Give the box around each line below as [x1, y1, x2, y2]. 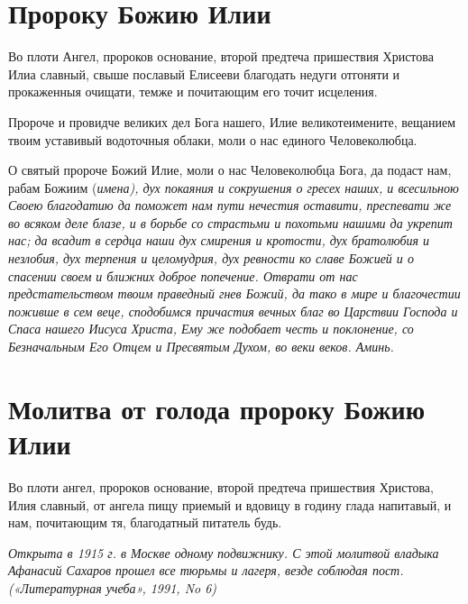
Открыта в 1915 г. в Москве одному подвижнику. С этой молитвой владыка [8, 543, 439, 562]
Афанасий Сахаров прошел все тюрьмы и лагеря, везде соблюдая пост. [8, 561, 404, 580]
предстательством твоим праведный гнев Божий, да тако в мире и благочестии [8, 284, 461, 303]
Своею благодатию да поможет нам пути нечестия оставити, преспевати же [8, 196, 452, 215]
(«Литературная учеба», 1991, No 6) [8, 578, 217, 597]
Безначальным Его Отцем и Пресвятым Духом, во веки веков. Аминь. [8, 337, 394, 356]
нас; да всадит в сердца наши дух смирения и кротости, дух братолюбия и [8, 231, 430, 250]
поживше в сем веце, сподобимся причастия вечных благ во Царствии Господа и [8, 301, 458, 320]
